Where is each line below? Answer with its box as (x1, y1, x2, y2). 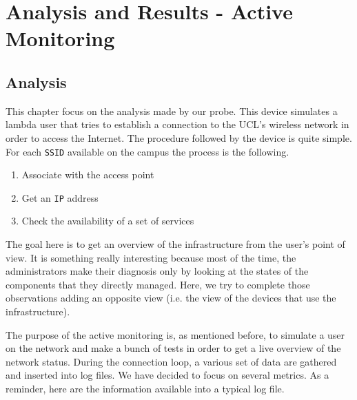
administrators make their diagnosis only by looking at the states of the (6, 264, 309, 278)
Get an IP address (21, 190, 99, 204)
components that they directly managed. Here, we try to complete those (6, 277, 310, 291)
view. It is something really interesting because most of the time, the (6, 250, 296, 264)
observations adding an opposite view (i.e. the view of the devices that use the (6, 291, 336, 305)
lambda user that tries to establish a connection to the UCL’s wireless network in (6, 117, 349, 131)
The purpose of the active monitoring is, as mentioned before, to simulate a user (6, 327, 345, 341)
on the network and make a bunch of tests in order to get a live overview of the (6, 341, 341, 355)
